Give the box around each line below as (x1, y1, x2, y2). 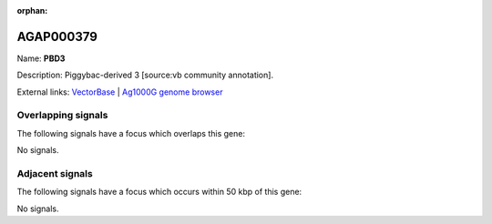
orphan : (16, 5, 48, 15)
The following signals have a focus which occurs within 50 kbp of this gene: (16, 187, 302, 198)
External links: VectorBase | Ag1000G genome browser (16, 87, 223, 97)
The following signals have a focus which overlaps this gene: (16, 127, 246, 138)
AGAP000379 (16, 28, 97, 45)
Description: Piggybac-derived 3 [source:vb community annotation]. (16, 69, 273, 81)
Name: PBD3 (16, 53, 66, 64)
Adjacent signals (16, 167, 93, 179)
